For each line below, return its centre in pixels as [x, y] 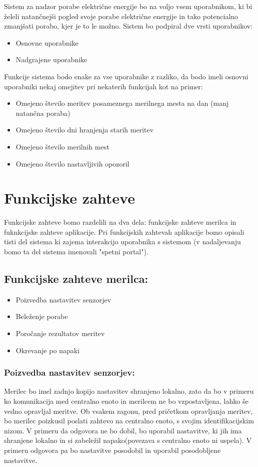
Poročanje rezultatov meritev [60, 333]
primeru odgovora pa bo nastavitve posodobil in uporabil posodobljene [112, 450]
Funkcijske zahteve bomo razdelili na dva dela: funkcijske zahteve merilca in [120, 222]
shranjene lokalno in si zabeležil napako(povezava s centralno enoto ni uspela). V [128, 440]
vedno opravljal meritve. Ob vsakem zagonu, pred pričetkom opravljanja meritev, [128, 411]
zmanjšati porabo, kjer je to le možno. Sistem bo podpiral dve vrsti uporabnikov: [128, 26]
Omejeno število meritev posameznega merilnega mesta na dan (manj [122, 103]
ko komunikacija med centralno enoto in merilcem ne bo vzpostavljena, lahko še [126, 401]
